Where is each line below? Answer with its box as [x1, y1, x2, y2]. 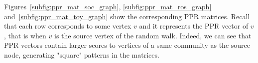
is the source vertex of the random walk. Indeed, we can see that [54, 30, 252, 40]
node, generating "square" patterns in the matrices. [4, 49, 159, 60]
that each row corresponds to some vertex [4, 21, 131, 31]
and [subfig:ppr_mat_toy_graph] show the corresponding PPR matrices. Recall [4, 11, 250, 21]
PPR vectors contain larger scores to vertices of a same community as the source [4, 40, 250, 50]
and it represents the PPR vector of [139, 21, 249, 31]
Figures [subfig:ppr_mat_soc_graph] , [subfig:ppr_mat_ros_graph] [4, 1, 212, 11]
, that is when [4, 30, 46, 40]
